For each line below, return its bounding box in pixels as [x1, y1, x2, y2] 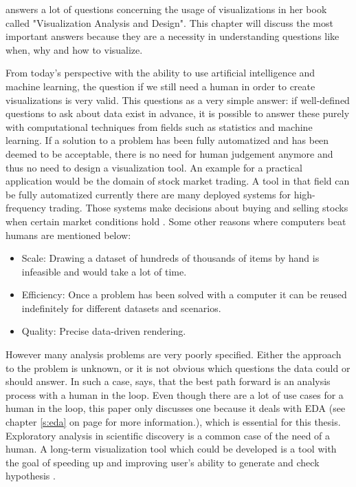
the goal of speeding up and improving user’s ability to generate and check [5, 455, 320, 469]
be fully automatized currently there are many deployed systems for [5, 187, 291, 201]
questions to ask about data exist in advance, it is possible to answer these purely [5, 106, 350, 121]
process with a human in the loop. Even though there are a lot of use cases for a [5, 387, 344, 402]
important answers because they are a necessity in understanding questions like [5, 29, 340, 43]
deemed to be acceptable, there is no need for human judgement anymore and [5, 146, 333, 160]
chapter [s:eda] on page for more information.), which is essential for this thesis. [5, 415, 341, 429]
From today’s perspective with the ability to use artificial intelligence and [5, 65, 315, 80]
